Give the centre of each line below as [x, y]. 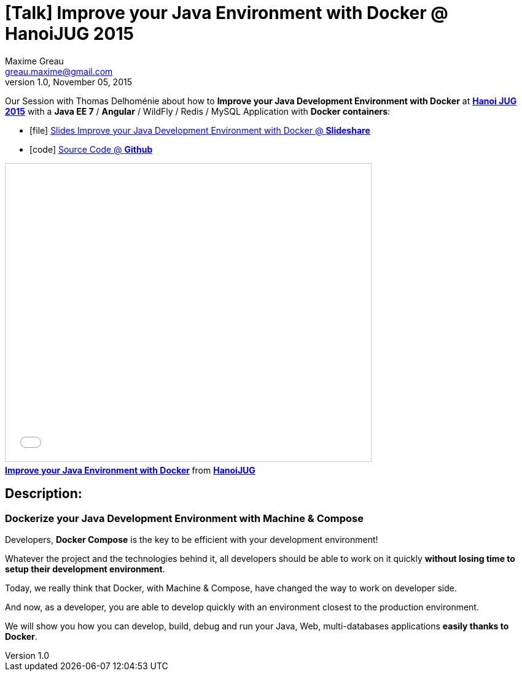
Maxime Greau [34, 61]
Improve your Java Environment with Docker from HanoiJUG [130, 470]
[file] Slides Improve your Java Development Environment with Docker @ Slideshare [200, 130]
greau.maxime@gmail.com [59, 71]
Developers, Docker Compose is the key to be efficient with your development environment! [192, 539]
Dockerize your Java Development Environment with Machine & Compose [184, 518]
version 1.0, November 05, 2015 [68, 82]
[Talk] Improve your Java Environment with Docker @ [227, 13]
